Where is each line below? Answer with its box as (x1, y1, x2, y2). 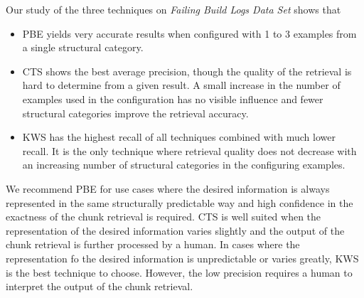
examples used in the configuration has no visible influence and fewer (22, 91, 323, 106)
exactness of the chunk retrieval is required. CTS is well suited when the (6, 209, 321, 224)
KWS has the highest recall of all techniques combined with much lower (22, 129, 336, 144)
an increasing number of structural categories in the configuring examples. (22, 157, 346, 172)
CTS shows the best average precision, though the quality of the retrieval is (22, 63, 352, 78)
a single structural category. (22, 40, 144, 55)
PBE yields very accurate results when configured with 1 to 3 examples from (22, 26, 357, 41)
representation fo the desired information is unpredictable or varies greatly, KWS (6, 250, 359, 265)
